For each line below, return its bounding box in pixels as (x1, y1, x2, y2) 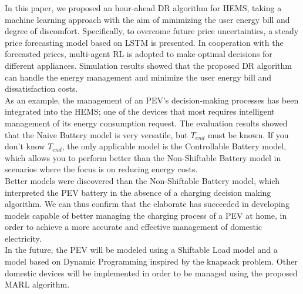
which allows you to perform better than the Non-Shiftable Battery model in (5, 151, 281, 163)
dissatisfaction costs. (5, 82, 78, 95)
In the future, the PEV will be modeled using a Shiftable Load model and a (5, 243, 278, 256)
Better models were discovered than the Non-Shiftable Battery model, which (5, 174, 280, 186)
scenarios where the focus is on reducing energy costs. (5, 163, 198, 175)
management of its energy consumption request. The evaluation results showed (5, 116, 288, 129)
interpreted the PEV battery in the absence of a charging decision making (5, 186, 271, 198)
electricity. (5, 232, 42, 244)
